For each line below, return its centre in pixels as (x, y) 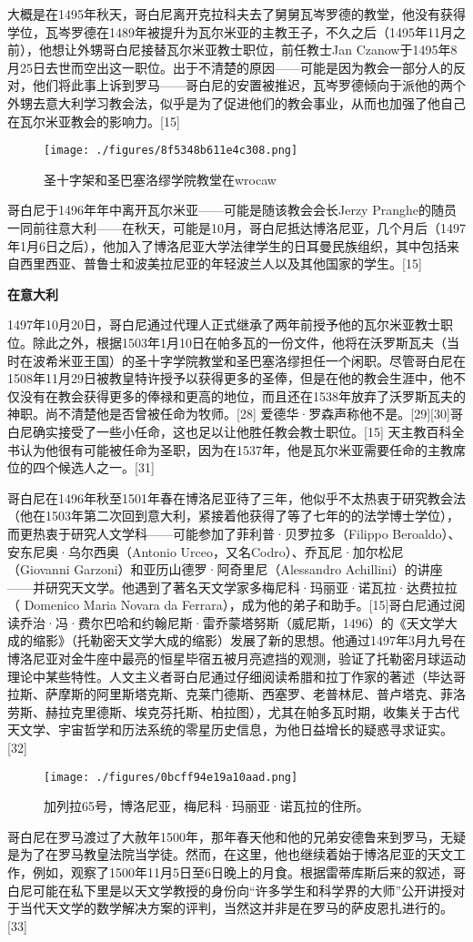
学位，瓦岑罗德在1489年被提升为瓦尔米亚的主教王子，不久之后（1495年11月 (230, 31)
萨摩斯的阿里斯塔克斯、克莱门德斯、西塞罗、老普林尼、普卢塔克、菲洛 (255, 694)
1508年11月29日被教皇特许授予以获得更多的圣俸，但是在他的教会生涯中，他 (230, 378)
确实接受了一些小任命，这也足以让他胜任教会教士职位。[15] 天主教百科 (242, 431)
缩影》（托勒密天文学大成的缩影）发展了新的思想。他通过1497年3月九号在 (249, 640)
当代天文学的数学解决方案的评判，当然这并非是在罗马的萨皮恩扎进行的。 (236, 908)
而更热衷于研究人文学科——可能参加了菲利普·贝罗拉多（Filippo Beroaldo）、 (234, 533)
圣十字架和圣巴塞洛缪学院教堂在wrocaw (160, 179)
